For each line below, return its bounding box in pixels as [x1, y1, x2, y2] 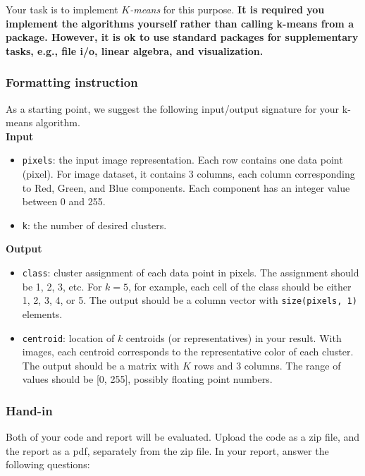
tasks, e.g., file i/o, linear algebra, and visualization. [6, 43, 264, 58]
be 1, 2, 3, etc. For [22, 279, 102, 293]
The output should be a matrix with [22, 358, 180, 372]
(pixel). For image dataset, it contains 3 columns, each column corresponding [22, 166, 355, 181]
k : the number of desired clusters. [22, 217, 167, 232]
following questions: [6, 457, 90, 472]
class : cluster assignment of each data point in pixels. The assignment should [22, 265, 359, 280]
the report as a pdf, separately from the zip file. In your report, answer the [6, 443, 329, 458]
